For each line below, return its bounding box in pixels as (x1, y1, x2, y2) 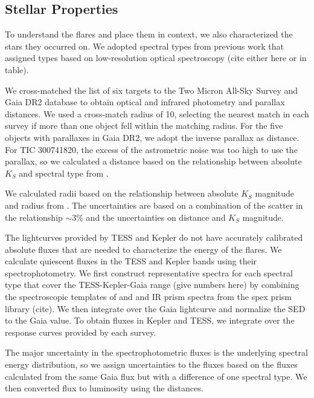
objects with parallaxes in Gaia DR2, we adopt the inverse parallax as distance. (5, 131, 300, 143)
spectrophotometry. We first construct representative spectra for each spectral (5, 266, 293, 279)
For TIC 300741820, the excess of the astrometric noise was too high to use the (5, 143, 298, 155)
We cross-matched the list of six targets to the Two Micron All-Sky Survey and (5, 83, 298, 96)
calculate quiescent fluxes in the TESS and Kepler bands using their (5, 255, 257, 267)
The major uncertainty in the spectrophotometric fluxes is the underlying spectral (5, 346, 308, 359)
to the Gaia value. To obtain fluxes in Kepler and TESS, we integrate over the (5, 314, 295, 327)
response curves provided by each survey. (5, 325, 156, 338)
